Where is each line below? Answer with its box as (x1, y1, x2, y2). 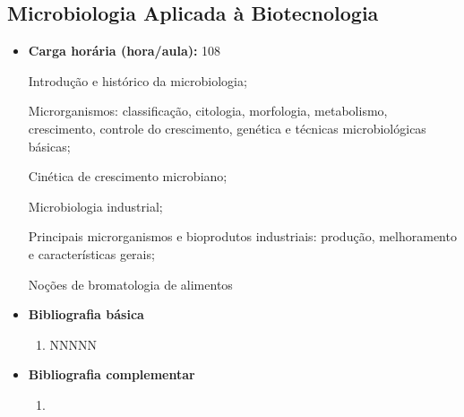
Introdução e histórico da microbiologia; (28, 71, 247, 90)
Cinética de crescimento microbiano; (28, 167, 228, 186)
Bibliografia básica (28, 305, 144, 324)
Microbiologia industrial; (28, 196, 163, 215)
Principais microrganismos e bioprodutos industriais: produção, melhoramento (28, 227, 457, 246)
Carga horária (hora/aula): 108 (28, 41, 221, 60)
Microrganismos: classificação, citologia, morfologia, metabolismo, (28, 101, 388, 120)
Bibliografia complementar (28, 365, 195, 384)
